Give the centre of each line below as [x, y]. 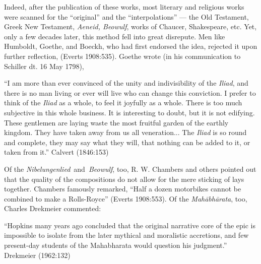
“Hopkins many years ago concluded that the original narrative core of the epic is [130, 225]
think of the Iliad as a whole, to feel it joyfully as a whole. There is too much [123, 103]
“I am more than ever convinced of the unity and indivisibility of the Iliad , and [126, 83]
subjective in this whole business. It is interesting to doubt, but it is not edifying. [129, 112]
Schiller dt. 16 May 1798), [44, 66]
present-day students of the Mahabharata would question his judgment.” [116, 245]
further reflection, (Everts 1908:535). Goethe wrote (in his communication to [122, 56]
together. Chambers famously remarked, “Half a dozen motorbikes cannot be [123, 189]
